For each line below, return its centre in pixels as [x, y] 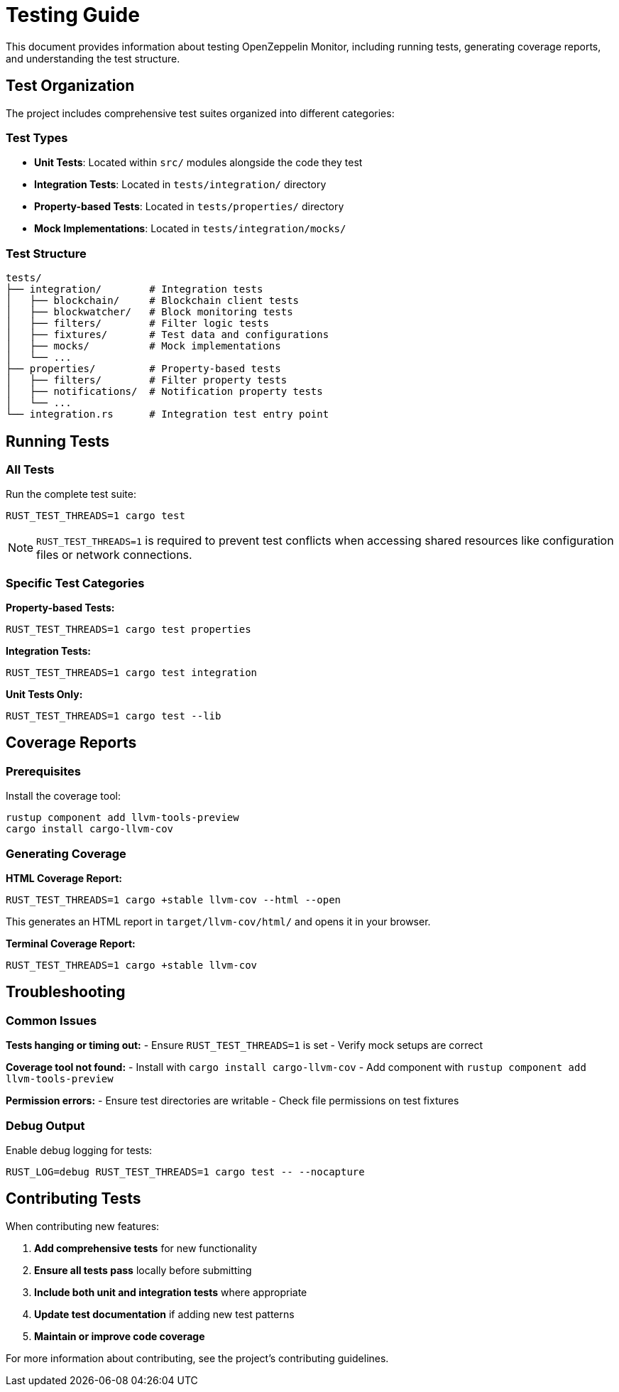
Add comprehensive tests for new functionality [146, 1248]
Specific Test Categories [75, 583]
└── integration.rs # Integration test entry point [168, 414]
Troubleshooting [66, 992]
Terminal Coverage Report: [71, 944]
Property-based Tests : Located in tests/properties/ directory [189, 207]
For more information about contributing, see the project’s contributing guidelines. [197, 1358]
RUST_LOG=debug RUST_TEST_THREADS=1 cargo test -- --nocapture [185, 1172]
